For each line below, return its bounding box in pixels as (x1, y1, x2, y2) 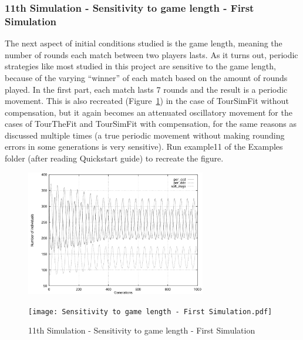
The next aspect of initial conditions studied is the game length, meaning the (5, 37, 282, 49)
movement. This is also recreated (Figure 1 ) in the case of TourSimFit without (5, 95, 289, 107)
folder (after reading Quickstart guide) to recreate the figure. (5, 152, 224, 164)
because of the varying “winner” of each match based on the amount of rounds (5, 71, 288, 83)
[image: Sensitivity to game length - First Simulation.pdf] (28, 307, 272, 316)
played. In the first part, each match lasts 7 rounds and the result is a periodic (5, 83, 288, 95)
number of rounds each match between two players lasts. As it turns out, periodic (5, 48, 298, 60)
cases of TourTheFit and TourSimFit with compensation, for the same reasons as (5, 117, 297, 130)
